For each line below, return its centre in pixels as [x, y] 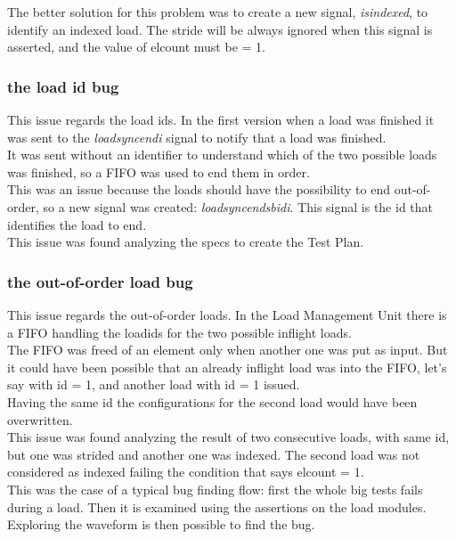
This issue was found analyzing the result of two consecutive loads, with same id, [228, 437]
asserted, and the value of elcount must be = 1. [136, 47]
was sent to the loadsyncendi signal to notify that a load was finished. [197, 137]
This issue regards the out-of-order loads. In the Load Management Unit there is [227, 314]
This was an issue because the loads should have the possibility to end [199, 189]
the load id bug [63, 86]
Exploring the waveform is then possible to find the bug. [161, 524]
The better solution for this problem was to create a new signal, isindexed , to [218, 12]
